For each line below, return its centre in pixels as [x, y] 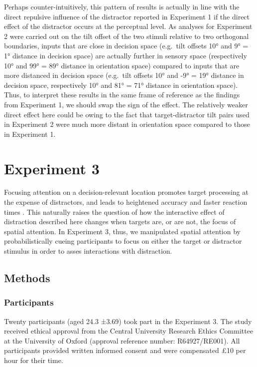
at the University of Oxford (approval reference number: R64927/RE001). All [122, 340]
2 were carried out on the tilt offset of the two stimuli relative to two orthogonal [127, 36]
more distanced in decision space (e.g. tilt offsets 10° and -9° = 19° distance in [124, 75]
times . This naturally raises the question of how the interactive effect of [114, 211]
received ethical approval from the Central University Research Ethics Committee [129, 331]
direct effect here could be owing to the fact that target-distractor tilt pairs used [127, 114]
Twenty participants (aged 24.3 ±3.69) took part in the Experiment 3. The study [128, 321]
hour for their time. [34, 360]
